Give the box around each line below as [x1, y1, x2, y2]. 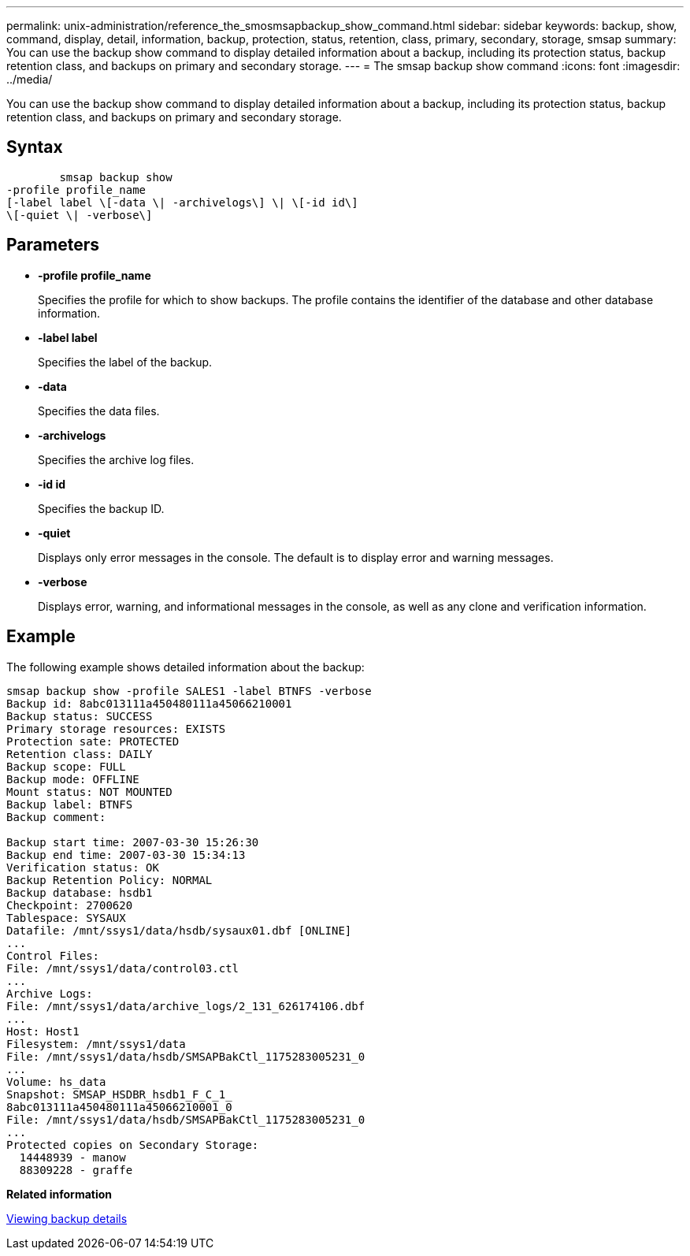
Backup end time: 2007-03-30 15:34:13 [6, 848, 246, 861]
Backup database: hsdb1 [6, 886, 153, 899]
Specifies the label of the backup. [38, 355, 213, 369]
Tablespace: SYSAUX [6, 911, 126, 924]
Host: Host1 [6, 1024, 80, 1038]
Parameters [6, 235, 99, 255]
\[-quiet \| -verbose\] [6, 208, 153, 221]
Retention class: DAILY [6, 747, 153, 760]
